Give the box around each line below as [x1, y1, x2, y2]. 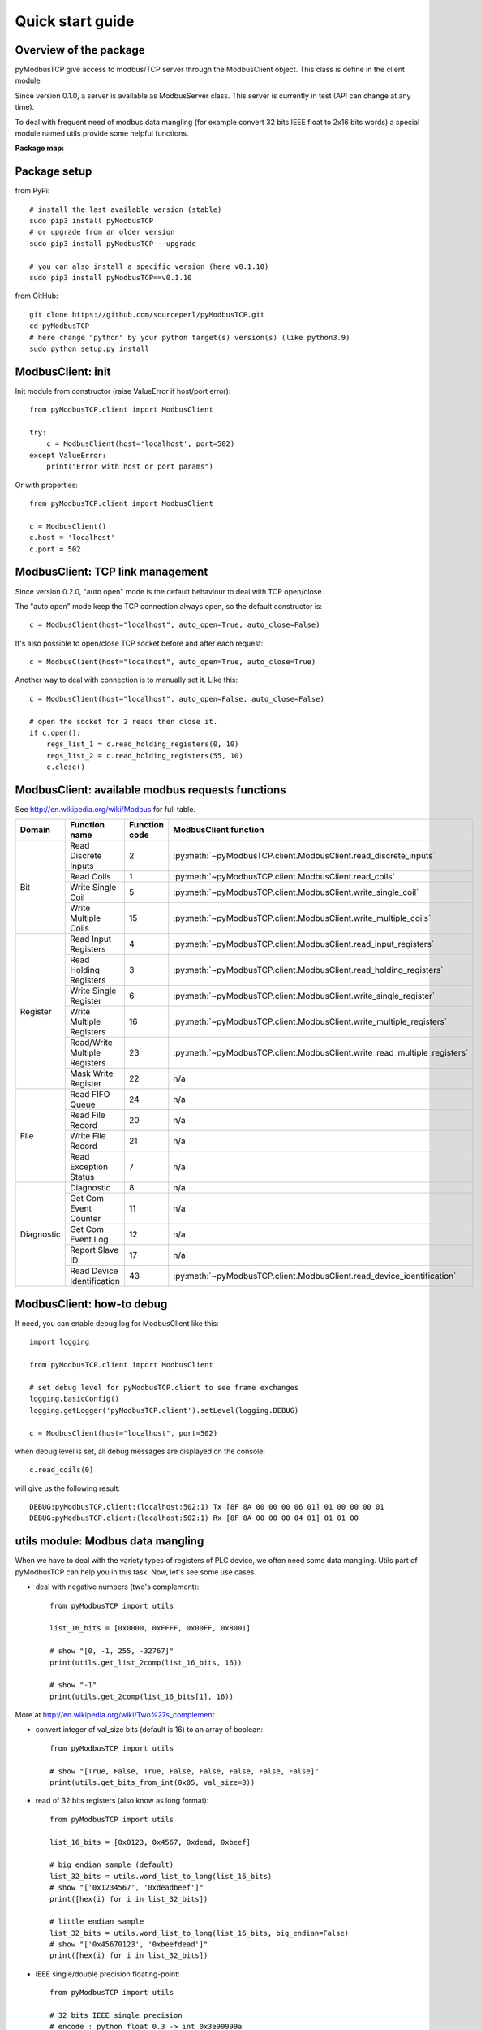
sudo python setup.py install [29, 344, 150, 353]
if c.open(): [29, 728, 81, 738]
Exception [70, 1161, 109, 1173]
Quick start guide [15, 12, 135, 30]
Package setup [15, 165, 92, 179]
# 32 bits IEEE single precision [49, 2011, 183, 2020]
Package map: [15, 143, 65, 153]
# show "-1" [49, 1681, 97, 1690]
